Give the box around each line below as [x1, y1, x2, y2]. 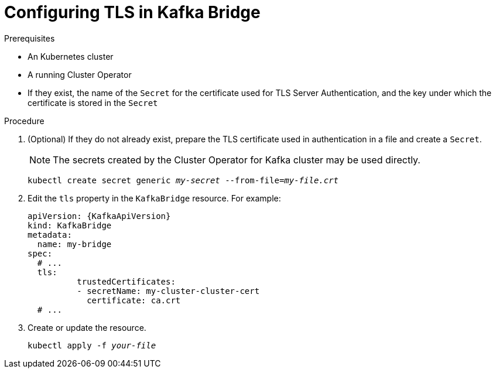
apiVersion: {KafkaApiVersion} [28, 211, 171, 221]
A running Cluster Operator [28, 69, 132, 80]
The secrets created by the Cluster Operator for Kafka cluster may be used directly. [53, 153, 420, 166]
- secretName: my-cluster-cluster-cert [77, 286, 260, 296]
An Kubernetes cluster [28, 51, 114, 61]
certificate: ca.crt [87, 295, 181, 305]
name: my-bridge [37, 239, 112, 249]
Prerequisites [4, 33, 55, 43]
